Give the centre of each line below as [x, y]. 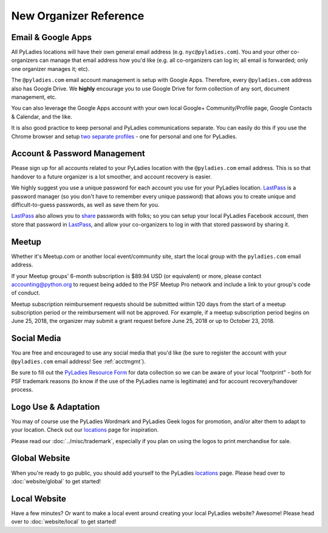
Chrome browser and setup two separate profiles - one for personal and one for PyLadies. [124, 136]
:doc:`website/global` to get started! [56, 481]
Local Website [39, 499]
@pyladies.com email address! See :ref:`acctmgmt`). [78, 361]
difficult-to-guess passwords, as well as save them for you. [85, 205]
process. [22, 389]
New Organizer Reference [78, 16]
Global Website [41, 458]
